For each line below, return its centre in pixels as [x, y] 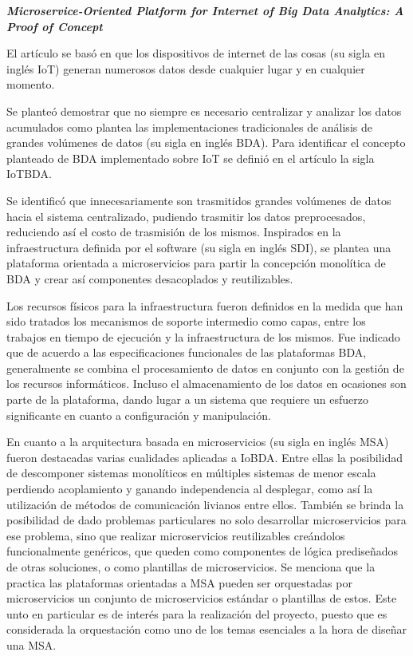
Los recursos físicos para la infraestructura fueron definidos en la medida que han [205, 305]
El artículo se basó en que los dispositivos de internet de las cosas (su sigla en [196, 53]
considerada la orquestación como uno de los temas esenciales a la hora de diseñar [206, 629]
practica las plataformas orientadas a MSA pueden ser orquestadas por [179, 582]
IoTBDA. [29, 174]
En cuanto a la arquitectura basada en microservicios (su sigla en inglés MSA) [198, 442]
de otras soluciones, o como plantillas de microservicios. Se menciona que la [191, 567]
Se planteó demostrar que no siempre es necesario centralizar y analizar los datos [204, 111]
